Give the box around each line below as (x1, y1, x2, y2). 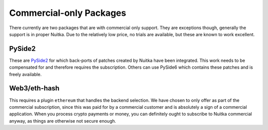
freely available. (9, 71, 42, 77)
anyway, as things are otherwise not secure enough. (9, 118, 117, 124)
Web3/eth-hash (9, 84, 60, 92)
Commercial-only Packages (9, 7, 127, 18)
